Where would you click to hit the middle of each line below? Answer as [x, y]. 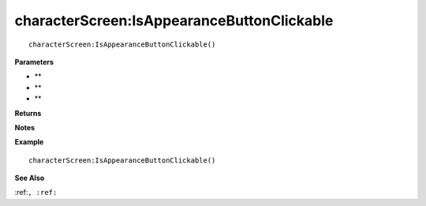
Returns [28, 113]
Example [29, 142]
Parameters [34, 62]
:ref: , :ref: [36, 193]
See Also [30, 178]
